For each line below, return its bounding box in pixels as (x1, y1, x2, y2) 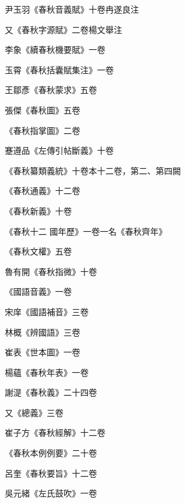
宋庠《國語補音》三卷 (5, 305, 89, 318)
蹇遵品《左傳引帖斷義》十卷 (5, 144, 114, 157)
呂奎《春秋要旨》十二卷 (5, 466, 97, 479)
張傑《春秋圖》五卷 (5, 103, 80, 116)
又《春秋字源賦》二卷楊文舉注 (5, 23, 122, 35)
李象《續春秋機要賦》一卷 (5, 43, 105, 56)
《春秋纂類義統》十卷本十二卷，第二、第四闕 (5, 164, 181, 176)
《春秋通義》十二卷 (5, 184, 80, 197)
